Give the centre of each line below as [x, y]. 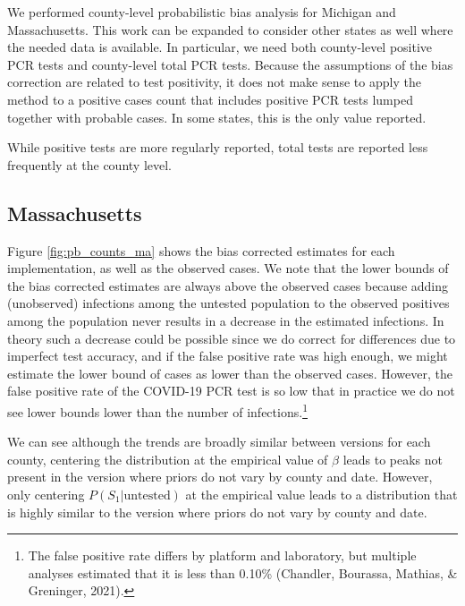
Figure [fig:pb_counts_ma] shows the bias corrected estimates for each [201, 250]
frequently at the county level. [89, 164]
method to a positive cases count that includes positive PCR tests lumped [210, 99]
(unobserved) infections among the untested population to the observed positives [228, 303]
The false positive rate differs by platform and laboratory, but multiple [222, 555]
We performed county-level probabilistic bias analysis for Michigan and [202, 12]
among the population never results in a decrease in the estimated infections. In [226, 320]
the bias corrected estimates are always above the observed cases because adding [228, 285]
